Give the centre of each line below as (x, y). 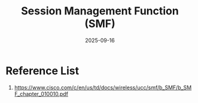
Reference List (42, 71)
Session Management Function (100, 11)
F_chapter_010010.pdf (41, 93)
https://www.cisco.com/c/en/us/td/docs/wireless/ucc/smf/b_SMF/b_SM (103, 87)
